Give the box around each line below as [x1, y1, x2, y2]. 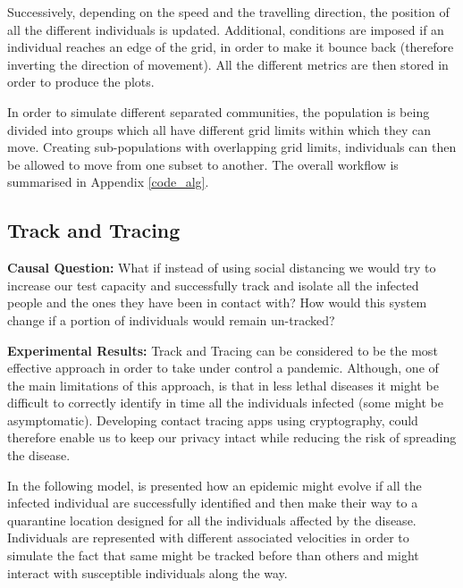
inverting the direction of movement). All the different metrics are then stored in [7, 55, 449, 73]
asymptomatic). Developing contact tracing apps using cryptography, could [7, 410, 418, 429]
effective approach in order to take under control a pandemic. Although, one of [7, 358, 439, 377]
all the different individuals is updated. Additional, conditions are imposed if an [7, 20, 444, 38]
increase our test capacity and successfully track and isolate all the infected [7, 275, 419, 294]
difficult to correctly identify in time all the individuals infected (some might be [7, 393, 443, 412]
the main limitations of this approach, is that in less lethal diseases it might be [7, 375, 439, 394]
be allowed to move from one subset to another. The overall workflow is [7, 155, 399, 173]
